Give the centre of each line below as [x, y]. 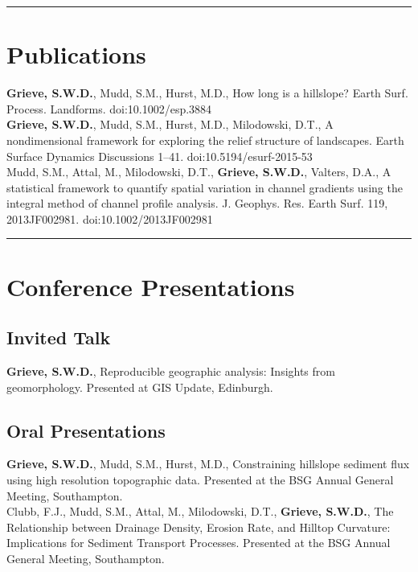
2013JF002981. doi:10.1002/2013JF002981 [110, 218]
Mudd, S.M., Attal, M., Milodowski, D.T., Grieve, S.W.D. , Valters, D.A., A [199, 172]
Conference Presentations [151, 286]
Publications [76, 54]
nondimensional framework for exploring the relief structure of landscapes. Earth [205, 140]
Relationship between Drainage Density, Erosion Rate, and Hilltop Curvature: [199, 527]
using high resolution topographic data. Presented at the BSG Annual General [200, 480]
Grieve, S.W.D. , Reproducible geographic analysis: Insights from [171, 371]
